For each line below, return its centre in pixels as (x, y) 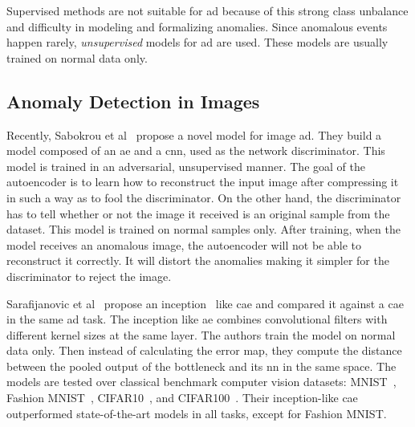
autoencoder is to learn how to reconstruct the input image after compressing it (203, 182)
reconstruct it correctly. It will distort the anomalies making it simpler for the (198, 260)
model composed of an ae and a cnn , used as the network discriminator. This (196, 150)
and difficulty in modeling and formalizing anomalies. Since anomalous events (197, 26)
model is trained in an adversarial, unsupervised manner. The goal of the (186, 166)
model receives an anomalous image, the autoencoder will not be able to (184, 244)
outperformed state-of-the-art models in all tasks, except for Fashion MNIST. (197, 413)
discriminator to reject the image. (89, 276)
